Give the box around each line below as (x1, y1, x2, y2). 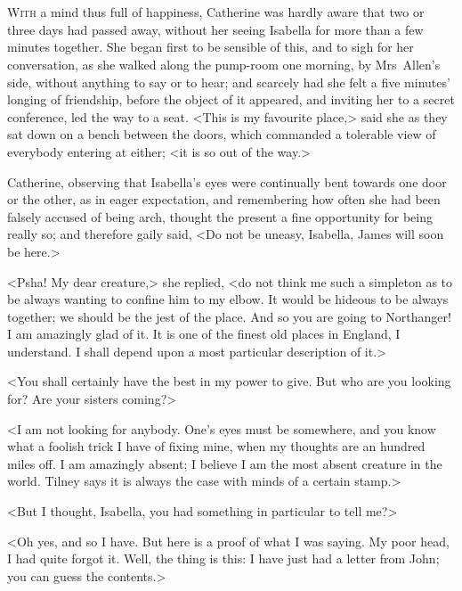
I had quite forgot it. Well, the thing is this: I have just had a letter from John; (7, 549, 440, 568)
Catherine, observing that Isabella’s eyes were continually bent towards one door (7, 172, 447, 191)
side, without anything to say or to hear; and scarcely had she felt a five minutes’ (7, 72, 450, 91)
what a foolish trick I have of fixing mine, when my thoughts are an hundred (7, 437, 426, 456)
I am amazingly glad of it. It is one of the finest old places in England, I (7, 324, 401, 343)
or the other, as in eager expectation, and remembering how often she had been (7, 190, 441, 209)
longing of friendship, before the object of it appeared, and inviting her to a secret (7, 90, 455, 109)
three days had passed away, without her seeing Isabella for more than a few (7, 20, 424, 38)
